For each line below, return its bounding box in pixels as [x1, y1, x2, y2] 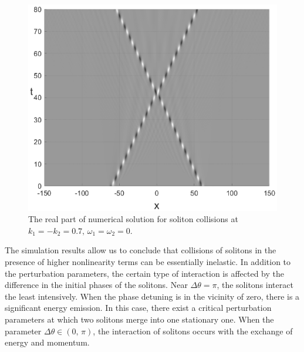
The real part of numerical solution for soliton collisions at [28, 213, 238, 225]
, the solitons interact [217, 279, 293, 291]
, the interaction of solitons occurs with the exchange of [93, 324, 293, 337]
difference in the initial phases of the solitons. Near [5, 279, 188, 291]
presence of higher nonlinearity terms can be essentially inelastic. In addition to [5, 256, 291, 268]
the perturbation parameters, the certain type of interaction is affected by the [5, 267, 284, 279]
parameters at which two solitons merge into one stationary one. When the [5, 313, 274, 325]
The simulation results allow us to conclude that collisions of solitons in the [5, 244, 276, 256]
